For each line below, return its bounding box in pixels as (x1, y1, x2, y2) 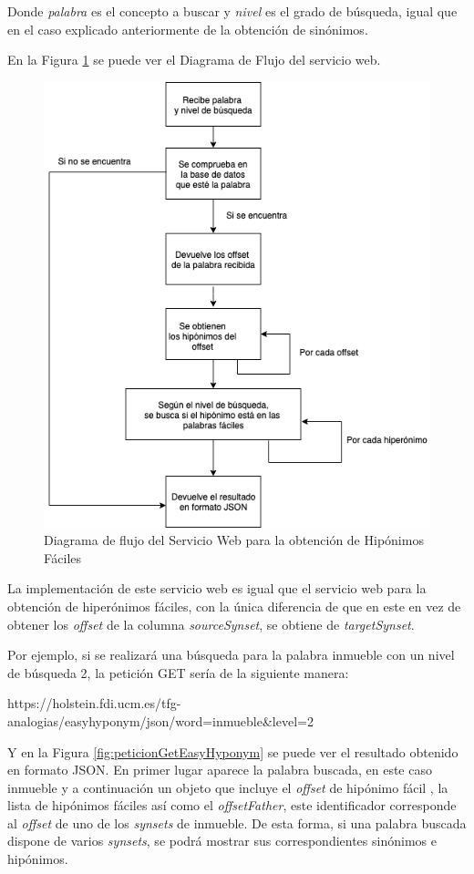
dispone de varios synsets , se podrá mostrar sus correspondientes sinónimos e (7, 831, 437, 850)
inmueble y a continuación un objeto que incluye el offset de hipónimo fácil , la (7, 777, 448, 797)
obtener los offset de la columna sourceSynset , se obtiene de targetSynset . (7, 614, 415, 633)
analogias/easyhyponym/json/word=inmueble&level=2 (7, 711, 314, 730)
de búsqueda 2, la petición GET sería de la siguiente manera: (7, 663, 349, 682)
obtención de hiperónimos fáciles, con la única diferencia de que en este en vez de (7, 596, 461, 615)
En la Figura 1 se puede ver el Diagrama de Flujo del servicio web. (7, 50, 381, 69)
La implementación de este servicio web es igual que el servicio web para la (7, 579, 427, 598)
